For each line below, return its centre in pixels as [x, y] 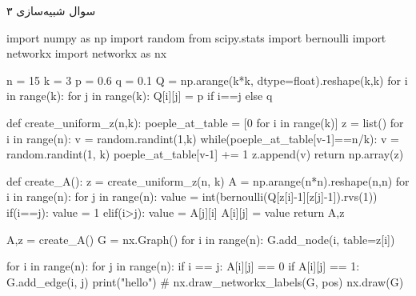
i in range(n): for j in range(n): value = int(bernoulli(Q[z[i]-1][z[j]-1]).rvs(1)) [192, 196]
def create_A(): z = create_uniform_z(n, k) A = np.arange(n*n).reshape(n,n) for [208, 180]
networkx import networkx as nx [87, 53]
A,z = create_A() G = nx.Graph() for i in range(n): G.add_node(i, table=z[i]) [201, 239]
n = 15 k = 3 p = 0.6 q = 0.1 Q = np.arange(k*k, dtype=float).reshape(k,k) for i [207, 80]
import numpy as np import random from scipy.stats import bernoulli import [196, 37]
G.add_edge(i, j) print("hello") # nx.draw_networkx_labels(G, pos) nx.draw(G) [205, 281]
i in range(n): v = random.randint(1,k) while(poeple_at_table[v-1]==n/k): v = [203, 138]
